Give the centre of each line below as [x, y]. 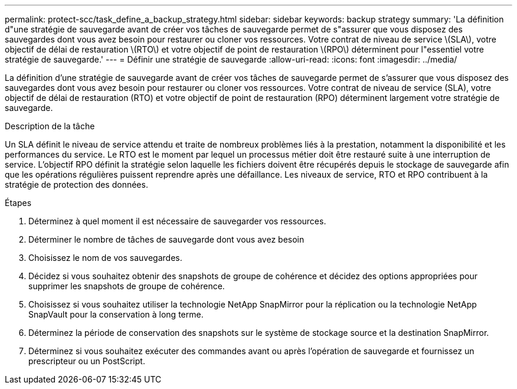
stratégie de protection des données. [76, 184]
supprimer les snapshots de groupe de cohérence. [127, 286]
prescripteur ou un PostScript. [87, 361]
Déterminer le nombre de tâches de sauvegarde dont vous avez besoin [166, 239]
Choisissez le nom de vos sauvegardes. [105, 258]
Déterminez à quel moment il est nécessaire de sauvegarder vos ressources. [177, 221]
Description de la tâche [50, 126]
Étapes [18, 203]
